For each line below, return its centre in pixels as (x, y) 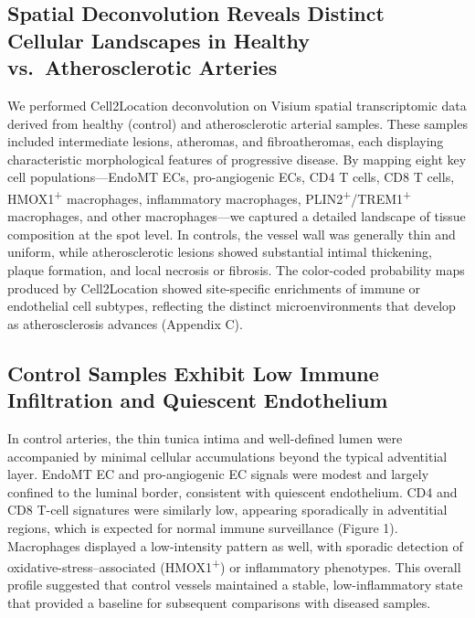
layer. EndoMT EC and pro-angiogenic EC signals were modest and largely (218, 474)
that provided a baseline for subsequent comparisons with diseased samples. (219, 602)
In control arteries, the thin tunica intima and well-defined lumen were (205, 437)
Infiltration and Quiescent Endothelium (198, 400)
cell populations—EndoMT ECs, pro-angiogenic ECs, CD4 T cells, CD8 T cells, (231, 177)
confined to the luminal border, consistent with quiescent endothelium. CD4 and (232, 491)
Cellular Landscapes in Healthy (159, 40)
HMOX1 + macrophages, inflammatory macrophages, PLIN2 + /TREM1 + (210, 197)
